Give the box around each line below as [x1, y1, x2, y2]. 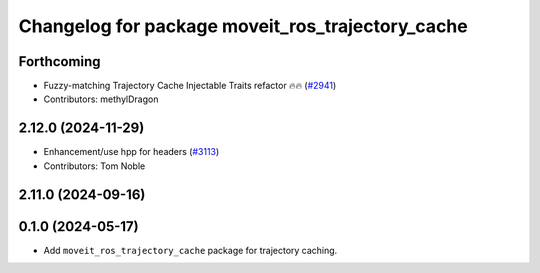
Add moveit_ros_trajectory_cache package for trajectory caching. [43, 244, 338, 256]
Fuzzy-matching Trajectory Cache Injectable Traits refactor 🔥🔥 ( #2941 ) [43, 80, 337, 92]
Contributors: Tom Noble [43, 160, 146, 172]
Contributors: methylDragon [43, 93, 159, 105]
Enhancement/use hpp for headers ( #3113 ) [43, 146, 220, 158]
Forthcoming [18, 53, 101, 70]
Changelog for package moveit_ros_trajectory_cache [18, 15, 469, 37]
